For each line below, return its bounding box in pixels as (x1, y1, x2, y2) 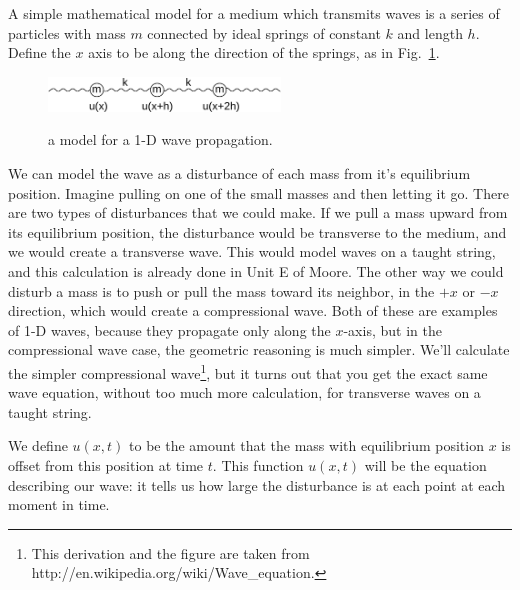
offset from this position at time (8, 455, 204, 475)
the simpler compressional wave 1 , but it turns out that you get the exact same (8, 359, 488, 383)
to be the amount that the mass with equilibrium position (129, 435, 484, 456)
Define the (8, 42, 71, 63)
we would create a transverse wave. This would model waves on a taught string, (8, 241, 496, 262)
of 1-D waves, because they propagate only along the (8, 319, 331, 340)
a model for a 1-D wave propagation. (48, 129, 273, 150)
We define (8, 435, 68, 456)
